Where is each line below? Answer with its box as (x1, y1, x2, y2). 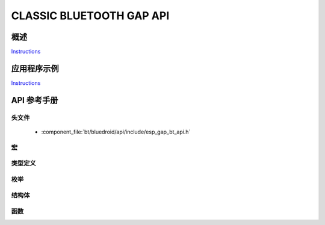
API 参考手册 (11, 95, 58, 105)
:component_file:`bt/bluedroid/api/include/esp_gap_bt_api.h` (41, 128, 191, 135)
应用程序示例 (11, 63, 59, 73)
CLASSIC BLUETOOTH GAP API (11, 9, 170, 22)
